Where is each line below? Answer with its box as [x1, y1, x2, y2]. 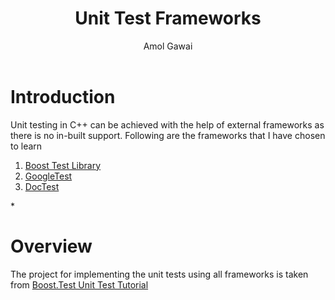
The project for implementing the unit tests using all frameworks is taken [10, 268, 309, 280]
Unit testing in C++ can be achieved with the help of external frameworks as [10, 118, 325, 131]
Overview [10, 235, 93, 257]
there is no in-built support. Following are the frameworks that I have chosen [10, 129, 326, 141]
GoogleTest [24, 170, 73, 182]
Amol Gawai [143, 40, 193, 52]
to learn [10, 140, 43, 152]
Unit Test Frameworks [74, 7, 262, 30]
